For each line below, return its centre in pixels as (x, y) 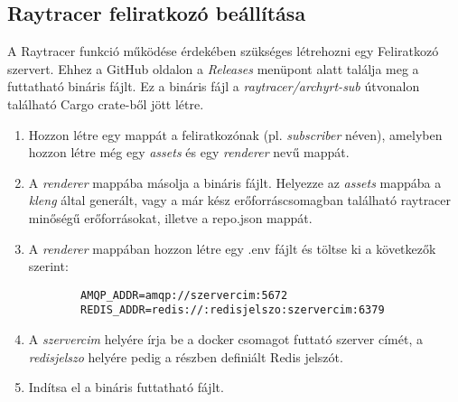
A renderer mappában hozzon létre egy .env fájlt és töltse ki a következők (232, 248)
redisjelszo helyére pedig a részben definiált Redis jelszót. (186, 356)
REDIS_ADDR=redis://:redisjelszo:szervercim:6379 (233, 310)
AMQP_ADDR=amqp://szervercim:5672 (184, 295)
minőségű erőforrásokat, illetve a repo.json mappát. (170, 217)
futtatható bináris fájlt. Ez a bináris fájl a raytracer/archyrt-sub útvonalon (214, 86)
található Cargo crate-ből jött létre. (106, 103)
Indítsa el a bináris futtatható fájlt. (126, 387)
